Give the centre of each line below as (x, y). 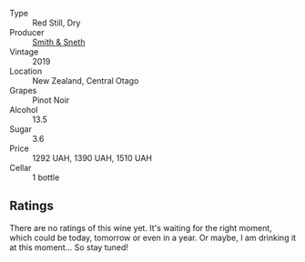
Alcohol (24, 110)
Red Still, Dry (56, 23)
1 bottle (46, 177)
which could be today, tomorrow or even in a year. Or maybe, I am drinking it (153, 237)
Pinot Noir (51, 100)
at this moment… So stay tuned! (69, 247)
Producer (27, 32)
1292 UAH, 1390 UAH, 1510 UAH (92, 158)
